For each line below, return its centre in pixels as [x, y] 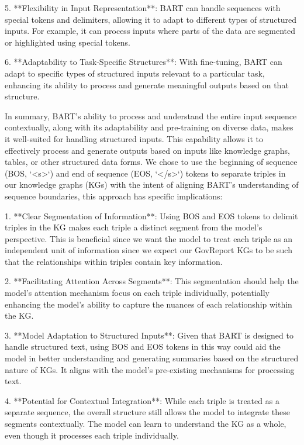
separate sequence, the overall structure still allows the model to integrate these [147, 412]
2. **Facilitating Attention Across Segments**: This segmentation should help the [152, 281]
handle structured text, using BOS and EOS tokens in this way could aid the [143, 346]
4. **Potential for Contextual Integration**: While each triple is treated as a [142, 400]
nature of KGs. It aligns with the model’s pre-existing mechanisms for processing [150, 369]
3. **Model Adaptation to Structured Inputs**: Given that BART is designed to [149, 335]
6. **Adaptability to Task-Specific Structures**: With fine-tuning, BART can [144, 62]
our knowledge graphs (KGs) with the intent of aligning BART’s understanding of [152, 184]
